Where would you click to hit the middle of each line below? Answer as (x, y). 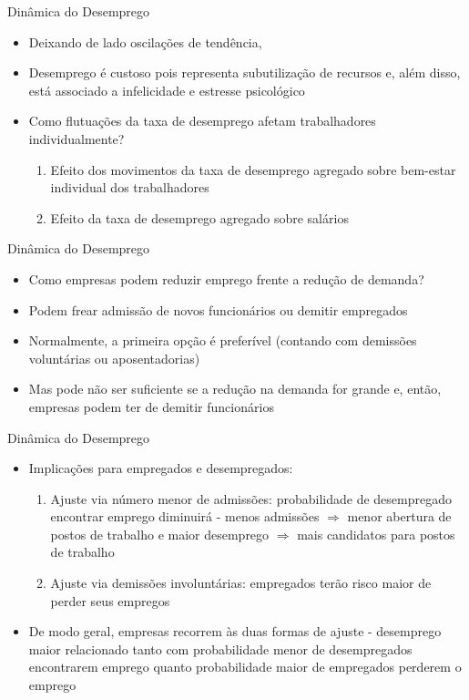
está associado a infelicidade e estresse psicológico (167, 90)
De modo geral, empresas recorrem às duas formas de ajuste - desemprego (235, 631)
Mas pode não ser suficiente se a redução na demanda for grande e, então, (235, 389)
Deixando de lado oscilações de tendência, (145, 41)
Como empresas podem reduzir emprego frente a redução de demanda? (226, 278)
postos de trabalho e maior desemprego (160, 534)
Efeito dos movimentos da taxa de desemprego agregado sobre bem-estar (253, 169)
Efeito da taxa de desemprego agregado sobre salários (199, 217)
